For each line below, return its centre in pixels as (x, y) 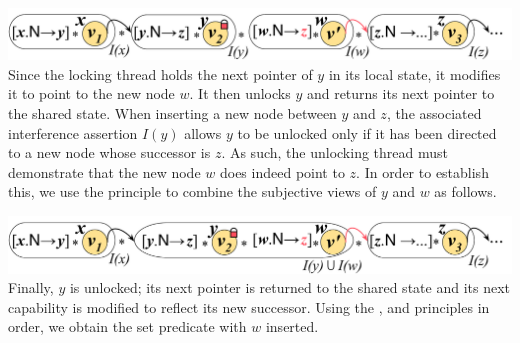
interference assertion (73, 132)
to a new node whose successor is (109, 152)
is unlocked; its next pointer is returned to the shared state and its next (289, 287)
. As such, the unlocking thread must (334, 152)
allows (203, 132)
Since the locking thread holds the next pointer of (160, 73)
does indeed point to (282, 171)
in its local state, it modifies (414, 73)
